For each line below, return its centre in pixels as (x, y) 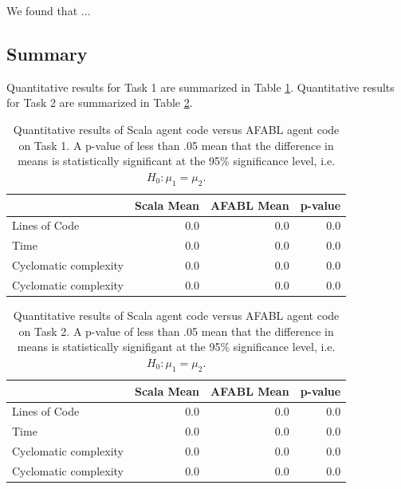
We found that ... (49, 10)
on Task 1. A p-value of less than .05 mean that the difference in (176, 145)
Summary (47, 53)
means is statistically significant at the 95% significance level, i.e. (177, 161)
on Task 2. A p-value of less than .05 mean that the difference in (176, 331)
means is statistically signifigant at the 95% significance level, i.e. (176, 347)
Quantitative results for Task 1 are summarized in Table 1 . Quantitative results (200, 87)
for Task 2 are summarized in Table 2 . (100, 103)
